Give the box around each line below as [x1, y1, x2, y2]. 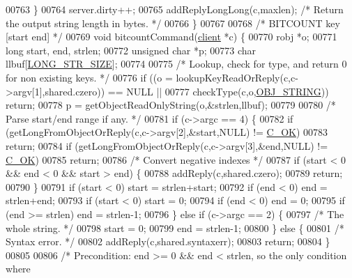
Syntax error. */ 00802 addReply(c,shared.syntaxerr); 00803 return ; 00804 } [6, 234, 330, 249]
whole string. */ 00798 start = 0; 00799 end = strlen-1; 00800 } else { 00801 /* [6, 220, 344, 235]
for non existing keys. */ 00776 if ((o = [6, 70, 173, 84]
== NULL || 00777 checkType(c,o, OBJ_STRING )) [107, 84, 329, 98]
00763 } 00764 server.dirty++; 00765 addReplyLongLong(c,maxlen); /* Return [6, 2, 344, 16]
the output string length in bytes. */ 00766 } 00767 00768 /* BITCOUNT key [6, 15, 340, 30]
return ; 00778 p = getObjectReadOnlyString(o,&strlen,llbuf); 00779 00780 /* [6, 98, 336, 112]
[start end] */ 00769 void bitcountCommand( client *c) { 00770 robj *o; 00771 [6, 29, 337, 44]
